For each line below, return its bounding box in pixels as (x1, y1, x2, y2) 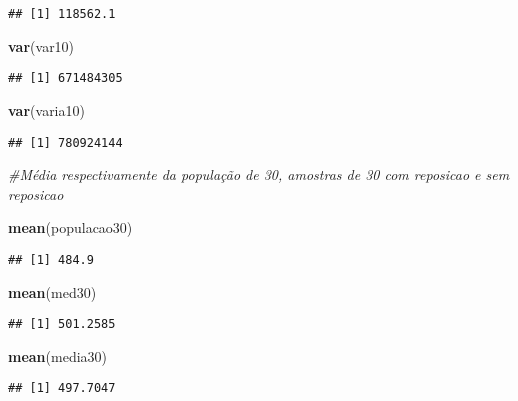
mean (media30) (8, 345, 108, 366)
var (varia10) (8, 99, 85, 120)
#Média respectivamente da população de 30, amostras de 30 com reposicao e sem (8, 164, 510, 185)
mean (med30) (8, 281, 97, 302)
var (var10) (8, 35, 75, 56)
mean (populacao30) (8, 217, 133, 238)
